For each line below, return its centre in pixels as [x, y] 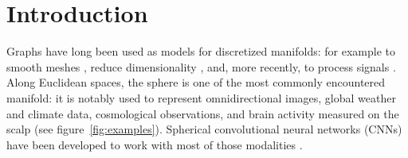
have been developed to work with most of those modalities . [155, 144]
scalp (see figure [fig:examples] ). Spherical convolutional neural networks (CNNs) [204, 129]
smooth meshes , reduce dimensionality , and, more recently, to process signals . [201, 66]
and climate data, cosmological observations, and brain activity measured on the [203, 113]
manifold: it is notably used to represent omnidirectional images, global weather [201, 97]
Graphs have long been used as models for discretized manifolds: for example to [201, 51]
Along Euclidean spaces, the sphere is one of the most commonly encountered [196, 82]
